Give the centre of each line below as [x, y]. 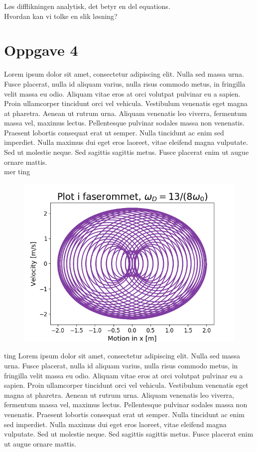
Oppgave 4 [41, 50]
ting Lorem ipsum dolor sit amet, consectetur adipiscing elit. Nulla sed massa [122, 356]
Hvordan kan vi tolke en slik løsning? [61, 16]
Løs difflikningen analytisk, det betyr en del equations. [87, 6]
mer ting [17, 171]
